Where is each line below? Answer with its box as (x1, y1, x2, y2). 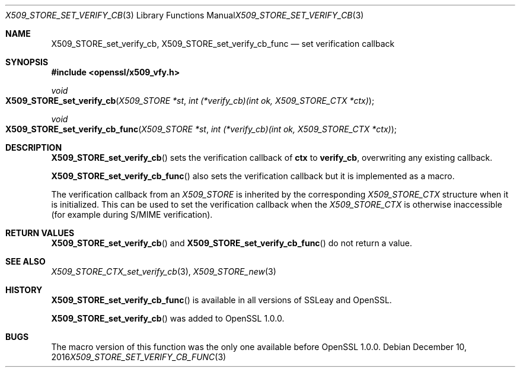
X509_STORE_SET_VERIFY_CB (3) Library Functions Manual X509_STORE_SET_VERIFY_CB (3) (5, 10, 364, 20)
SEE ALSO (5, 256, 46, 266)
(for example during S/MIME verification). (51, 209, 213, 220)
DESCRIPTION (5, 142, 62, 152)
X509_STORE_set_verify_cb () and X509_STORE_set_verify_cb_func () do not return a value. (51, 238, 412, 248)
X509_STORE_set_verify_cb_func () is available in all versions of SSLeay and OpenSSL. (51, 295, 392, 305)
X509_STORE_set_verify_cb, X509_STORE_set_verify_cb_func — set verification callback (51, 39, 395, 49)
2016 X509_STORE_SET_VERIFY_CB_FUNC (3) (51, 352, 226, 362)
